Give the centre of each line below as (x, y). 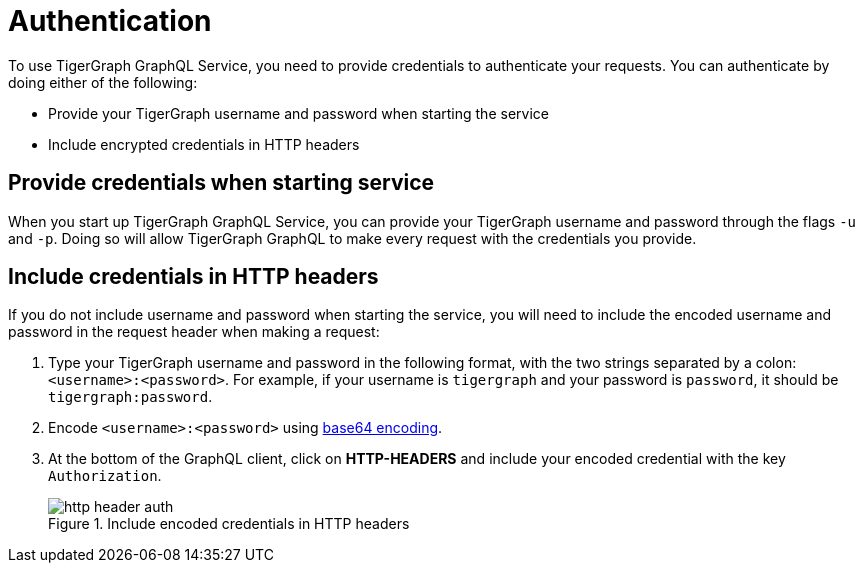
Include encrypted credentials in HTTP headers (204, 144)
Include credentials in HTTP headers (193, 277)
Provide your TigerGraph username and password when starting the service (298, 113)
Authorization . (105, 476)
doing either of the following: (103, 82)
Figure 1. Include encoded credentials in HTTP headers (229, 524)
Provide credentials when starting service (221, 183)
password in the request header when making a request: (194, 332)
